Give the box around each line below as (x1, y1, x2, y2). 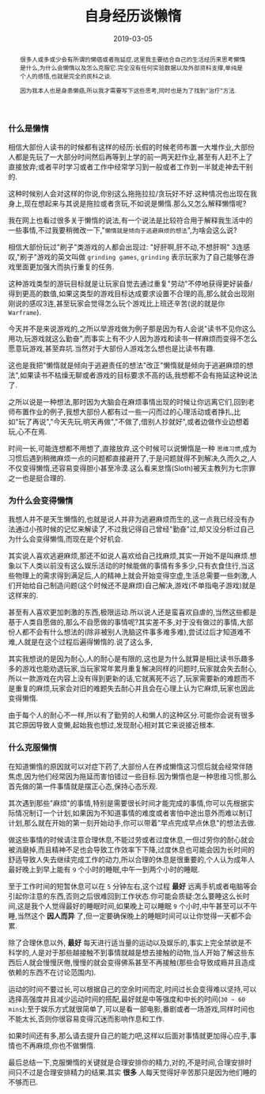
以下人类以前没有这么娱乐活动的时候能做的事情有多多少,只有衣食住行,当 (14, 561, 248, 571)
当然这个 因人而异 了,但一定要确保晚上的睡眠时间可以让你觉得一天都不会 (17, 911, 252, 921)
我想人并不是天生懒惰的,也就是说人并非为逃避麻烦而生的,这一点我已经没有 (8, 515, 248, 524)
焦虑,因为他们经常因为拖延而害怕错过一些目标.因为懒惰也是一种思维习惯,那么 (8, 771, 257, 781)
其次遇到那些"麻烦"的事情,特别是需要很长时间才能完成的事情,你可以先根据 (8, 798, 248, 807)
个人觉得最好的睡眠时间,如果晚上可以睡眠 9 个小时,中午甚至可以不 (38, 901, 251, 910)
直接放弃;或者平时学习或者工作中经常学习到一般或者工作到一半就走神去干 (8, 162, 247, 171)
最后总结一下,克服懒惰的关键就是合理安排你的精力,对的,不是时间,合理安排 (8, 1058, 245, 1067)
